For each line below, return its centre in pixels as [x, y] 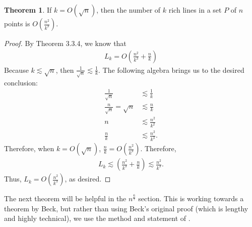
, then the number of [129, 10]
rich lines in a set [195, 10]
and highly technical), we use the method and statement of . [97, 218]
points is [17, 23]
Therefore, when [29, 148]
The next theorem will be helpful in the [65, 198]
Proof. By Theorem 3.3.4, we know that [65, 43]
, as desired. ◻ [88, 179]
